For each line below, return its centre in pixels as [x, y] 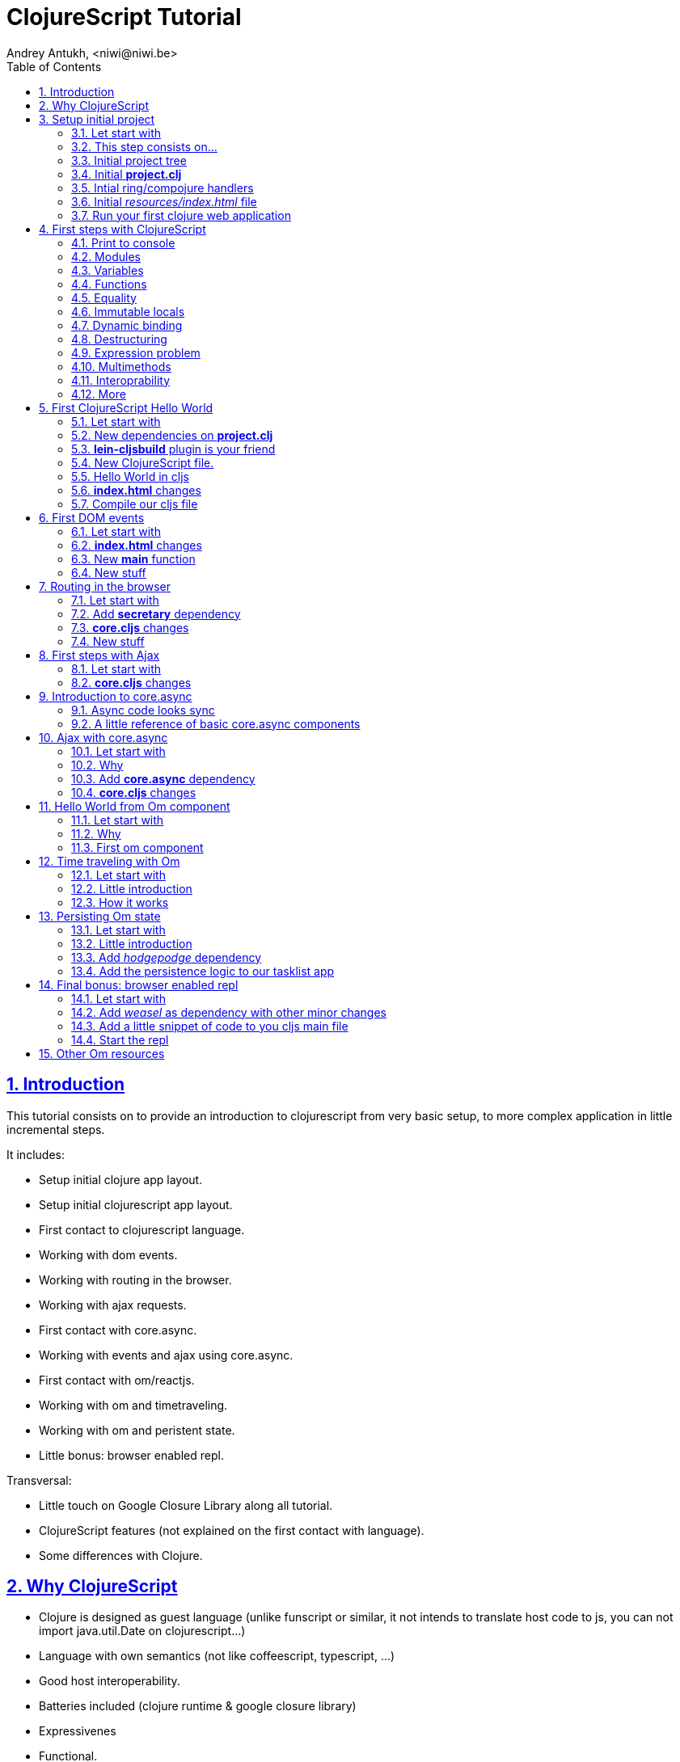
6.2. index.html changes [137, 545]
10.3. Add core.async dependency [163, 778]
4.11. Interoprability [120, 380]
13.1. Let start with [118, 929]
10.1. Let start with [118, 751]
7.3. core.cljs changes [130, 627]
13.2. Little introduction [132, 943]
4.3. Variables [108, 270]
